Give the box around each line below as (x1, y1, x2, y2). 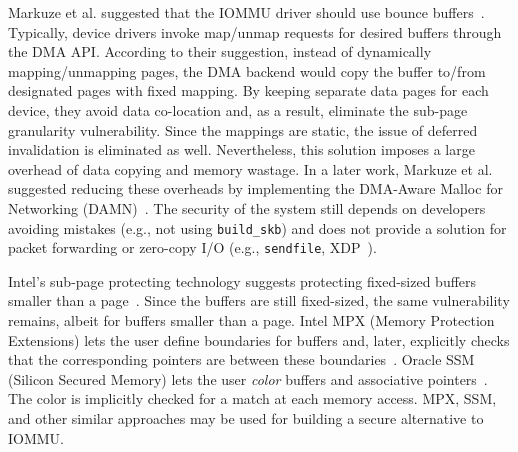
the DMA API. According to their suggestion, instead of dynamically (8, 41, 432, 62)
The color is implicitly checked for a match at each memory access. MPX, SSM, (8, 388, 497, 409)
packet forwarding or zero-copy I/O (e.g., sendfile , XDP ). (8, 237, 377, 258)
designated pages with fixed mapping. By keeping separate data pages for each (8, 80, 489, 101)
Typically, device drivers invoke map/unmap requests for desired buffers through (8, 21, 502, 42)
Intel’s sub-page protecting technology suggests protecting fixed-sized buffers (8, 270, 477, 291)
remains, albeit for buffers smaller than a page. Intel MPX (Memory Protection (8, 310, 495, 331)
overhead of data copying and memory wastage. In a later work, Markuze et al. (8, 158, 493, 179)
